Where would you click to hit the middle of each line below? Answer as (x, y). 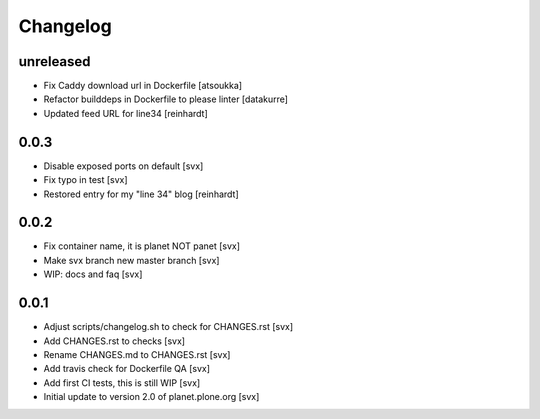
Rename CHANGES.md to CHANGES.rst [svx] (137, 354)
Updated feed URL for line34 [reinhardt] (126, 113)
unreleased (54, 61)
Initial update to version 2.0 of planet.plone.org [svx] (151, 397)
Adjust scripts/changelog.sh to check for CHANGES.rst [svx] (168, 327)
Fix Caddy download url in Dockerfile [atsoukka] (143, 86)
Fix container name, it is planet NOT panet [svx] (141, 246)
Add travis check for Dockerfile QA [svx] (126, 369)
